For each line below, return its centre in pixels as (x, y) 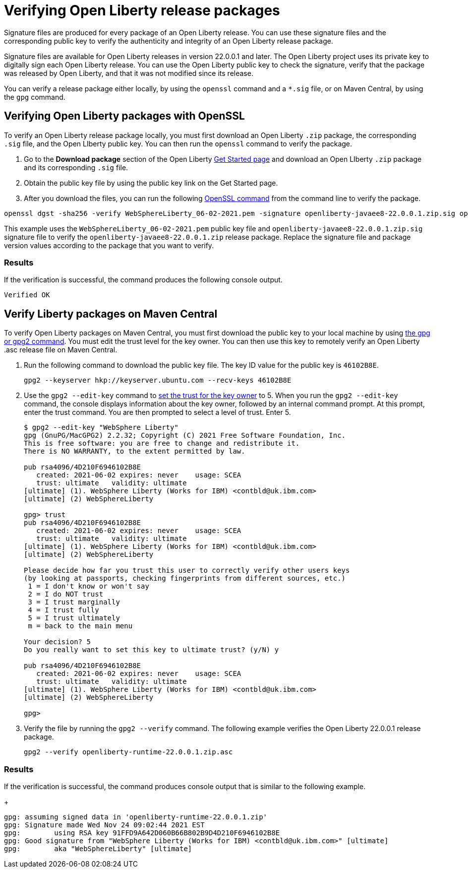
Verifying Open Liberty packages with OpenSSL (124, 116)
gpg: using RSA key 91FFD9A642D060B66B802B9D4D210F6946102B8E (142, 833)
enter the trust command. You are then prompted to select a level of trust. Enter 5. (157, 412)
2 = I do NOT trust (66, 594)
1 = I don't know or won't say (88, 586)
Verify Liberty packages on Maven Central (111, 314)
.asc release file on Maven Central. (61, 350)
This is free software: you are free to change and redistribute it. (162, 443)
